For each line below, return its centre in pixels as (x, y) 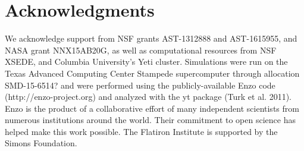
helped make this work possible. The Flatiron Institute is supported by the (141, 131)
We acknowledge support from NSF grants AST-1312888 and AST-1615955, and (151, 38)
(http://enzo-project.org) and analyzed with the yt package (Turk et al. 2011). (148, 97)
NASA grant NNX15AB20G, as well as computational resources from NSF (141, 50)
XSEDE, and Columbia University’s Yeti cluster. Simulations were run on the (146, 62)
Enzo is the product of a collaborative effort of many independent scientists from (152, 108)
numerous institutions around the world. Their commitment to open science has (150, 120)
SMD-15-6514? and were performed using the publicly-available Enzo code (140, 85)
